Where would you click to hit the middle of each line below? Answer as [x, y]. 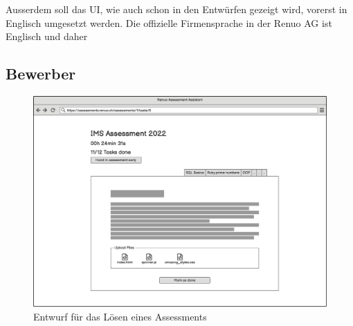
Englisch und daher [47, 36]
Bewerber [41, 74]
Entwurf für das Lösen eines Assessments [120, 316]
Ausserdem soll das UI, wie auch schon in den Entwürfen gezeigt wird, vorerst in [176, 9]
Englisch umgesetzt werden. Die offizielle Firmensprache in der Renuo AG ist [169, 22]
